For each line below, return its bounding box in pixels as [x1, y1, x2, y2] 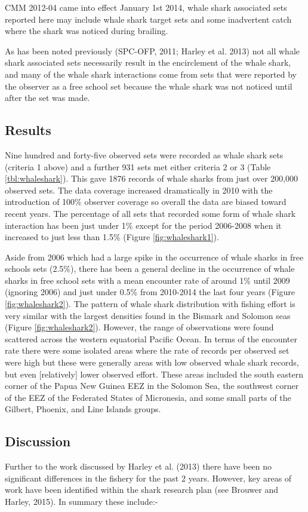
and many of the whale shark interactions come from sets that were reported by [5, 68, 297, 80]
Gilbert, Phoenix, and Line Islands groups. [5, 403, 161, 415]
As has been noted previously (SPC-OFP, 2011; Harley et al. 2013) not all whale [5, 44, 300, 57]
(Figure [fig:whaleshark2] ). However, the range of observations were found [5, 321, 274, 333]
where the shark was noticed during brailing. [5, 24, 168, 37]
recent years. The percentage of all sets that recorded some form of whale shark [5, 207, 296, 219]
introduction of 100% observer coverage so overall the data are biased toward [5, 195, 287, 208]
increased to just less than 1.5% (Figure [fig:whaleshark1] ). [5, 231, 219, 243]
